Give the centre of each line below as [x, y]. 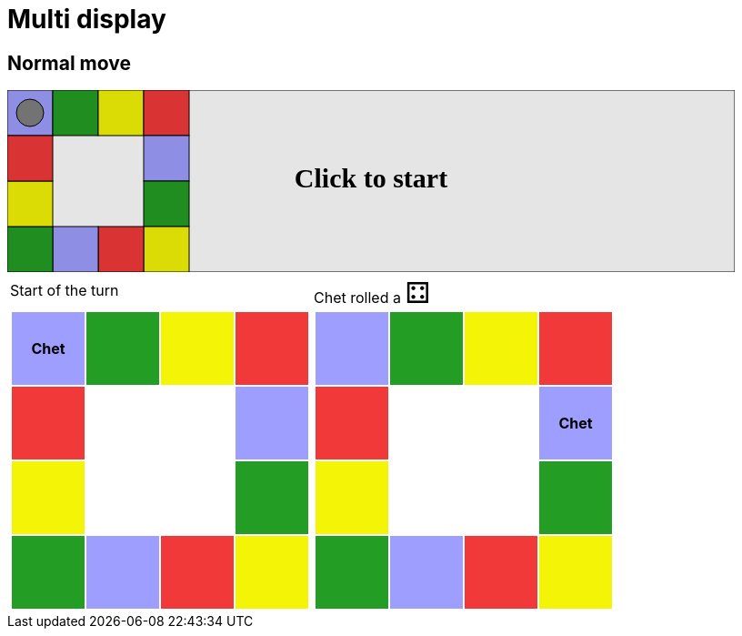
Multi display [87, 19]
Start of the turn [65, 291]
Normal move [69, 63]
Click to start [371, 178]
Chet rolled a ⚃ [372, 293]
